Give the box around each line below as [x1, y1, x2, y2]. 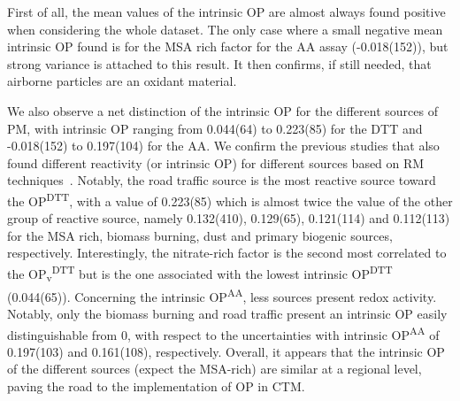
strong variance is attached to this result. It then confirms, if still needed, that [7, 54, 432, 73]
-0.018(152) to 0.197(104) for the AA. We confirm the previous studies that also [7, 136, 440, 155]
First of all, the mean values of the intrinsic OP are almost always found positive [7, 3, 446, 20]
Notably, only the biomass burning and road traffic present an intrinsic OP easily [7, 305, 448, 322]
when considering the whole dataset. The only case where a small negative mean [7, 19, 443, 38]
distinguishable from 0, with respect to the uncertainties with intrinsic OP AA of [7, 322, 440, 343]
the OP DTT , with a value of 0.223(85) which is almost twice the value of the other [7, 189, 453, 210]
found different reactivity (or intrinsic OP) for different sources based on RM [7, 153, 425, 172]
